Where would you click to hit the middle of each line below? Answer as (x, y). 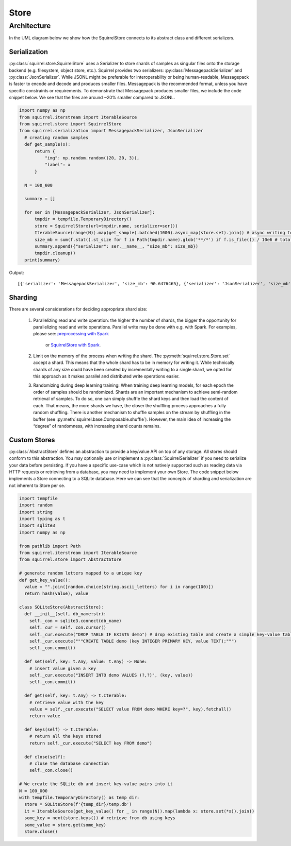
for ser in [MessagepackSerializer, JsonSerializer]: (90, 212)
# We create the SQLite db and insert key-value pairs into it (96, 784)
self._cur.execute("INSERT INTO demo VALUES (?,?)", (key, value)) (111, 675)
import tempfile (39, 498)
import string (36, 512)
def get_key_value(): (45, 580)
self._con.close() (51, 770)
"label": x (57, 165)
